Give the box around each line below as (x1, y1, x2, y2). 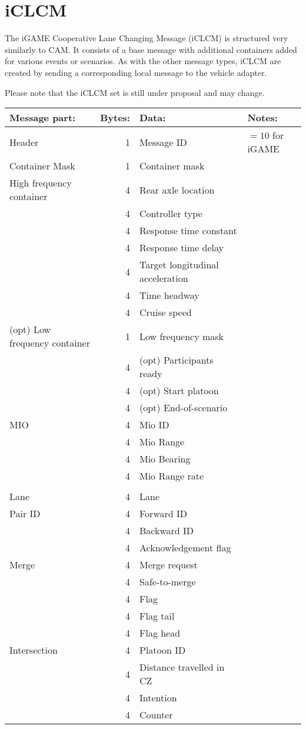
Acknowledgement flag (139, 541, 231, 555)
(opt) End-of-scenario (139, 401, 228, 415)
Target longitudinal (139, 258, 219, 272)
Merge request (139, 558, 198, 572)
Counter (139, 708, 173, 722)
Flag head (139, 626, 181, 640)
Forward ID (139, 507, 187, 521)
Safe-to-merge (139, 575, 196, 589)
